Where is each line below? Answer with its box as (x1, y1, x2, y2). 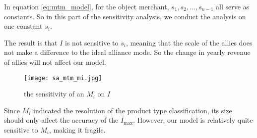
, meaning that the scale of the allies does (126, 37, 253, 47)
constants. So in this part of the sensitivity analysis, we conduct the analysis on (4, 11, 246, 21)
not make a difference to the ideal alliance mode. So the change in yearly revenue (4, 47, 251, 57)
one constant (4, 21, 43, 31)
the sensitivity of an (24, 89, 84, 99)
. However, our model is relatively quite (133, 115, 253, 125)
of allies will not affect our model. (4, 56, 106, 67)
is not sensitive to (65, 37, 119, 47)
